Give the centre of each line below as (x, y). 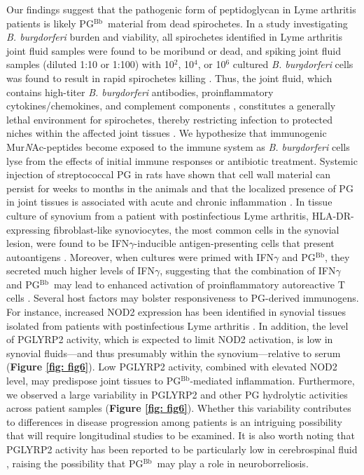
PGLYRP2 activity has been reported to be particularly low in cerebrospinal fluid (182, 449)
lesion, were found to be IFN (68, 243)
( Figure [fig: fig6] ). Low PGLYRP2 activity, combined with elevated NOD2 (172, 367)
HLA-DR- (333, 215)
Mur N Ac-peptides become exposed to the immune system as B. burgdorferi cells (178, 146)
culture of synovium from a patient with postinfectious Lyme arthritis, (157, 215)
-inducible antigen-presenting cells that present (234, 243)
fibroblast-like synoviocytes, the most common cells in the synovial (196, 229)
